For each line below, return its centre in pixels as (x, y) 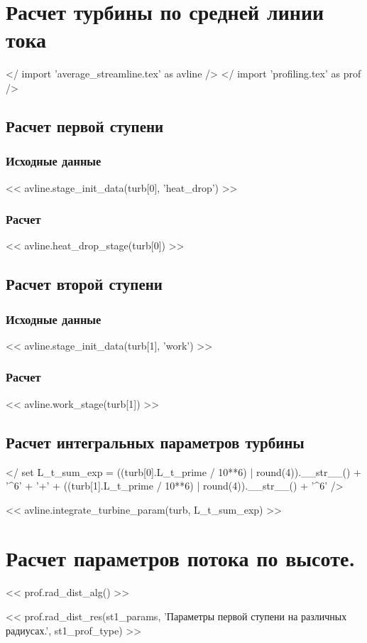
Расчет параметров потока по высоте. (181, 558)
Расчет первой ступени (85, 125)
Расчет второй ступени (84, 284)
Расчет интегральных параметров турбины (155, 442)
